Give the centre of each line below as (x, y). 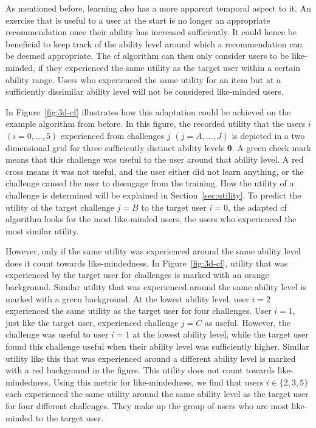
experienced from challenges (112, 135)
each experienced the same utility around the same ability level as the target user (157, 394)
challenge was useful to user (57, 334)
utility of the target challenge (60, 207)
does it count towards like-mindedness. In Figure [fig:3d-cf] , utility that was (147, 263)
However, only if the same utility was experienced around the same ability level (153, 251)
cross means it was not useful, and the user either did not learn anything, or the (155, 171)
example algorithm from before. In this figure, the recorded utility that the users (156, 124)
